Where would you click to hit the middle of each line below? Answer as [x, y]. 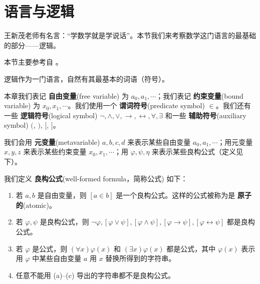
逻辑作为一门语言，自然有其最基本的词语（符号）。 [86, 78]
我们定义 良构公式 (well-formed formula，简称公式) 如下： [96, 178]
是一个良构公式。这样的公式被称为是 [176, 195]
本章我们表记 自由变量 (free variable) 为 [66, 95]
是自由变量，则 [62, 195]
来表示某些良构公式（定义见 [198, 152]
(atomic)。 [39, 205]
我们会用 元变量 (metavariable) [52, 141]
